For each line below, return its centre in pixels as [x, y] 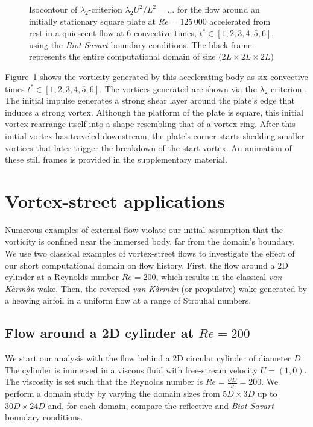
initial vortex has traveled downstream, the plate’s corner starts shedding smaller [155, 135]
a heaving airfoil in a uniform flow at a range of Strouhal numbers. [128, 300]
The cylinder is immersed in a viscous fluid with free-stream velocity [131, 369]
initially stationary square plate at [92, 21]
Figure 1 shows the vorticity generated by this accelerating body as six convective [156, 76]
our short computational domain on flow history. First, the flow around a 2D [147, 265]
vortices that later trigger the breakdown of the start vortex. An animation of [148, 147]
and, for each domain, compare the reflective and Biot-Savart [161, 405]
